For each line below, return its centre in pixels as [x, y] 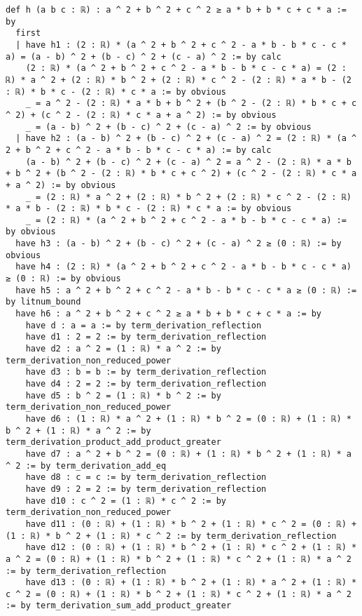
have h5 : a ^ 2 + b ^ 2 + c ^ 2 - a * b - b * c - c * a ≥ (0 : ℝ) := [186, 290]
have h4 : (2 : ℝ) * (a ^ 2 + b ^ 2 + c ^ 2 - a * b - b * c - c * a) [183, 267]
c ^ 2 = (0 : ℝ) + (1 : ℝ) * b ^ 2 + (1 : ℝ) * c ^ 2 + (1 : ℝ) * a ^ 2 [179, 594]
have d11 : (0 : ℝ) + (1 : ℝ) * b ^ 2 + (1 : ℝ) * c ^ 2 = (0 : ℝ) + [191, 524]
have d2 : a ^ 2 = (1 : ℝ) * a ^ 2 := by [123, 349]
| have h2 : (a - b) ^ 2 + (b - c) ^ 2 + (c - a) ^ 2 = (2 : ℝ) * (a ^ [186, 139]
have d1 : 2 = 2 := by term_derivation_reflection [146, 337]
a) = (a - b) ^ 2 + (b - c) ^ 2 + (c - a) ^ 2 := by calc [144, 56]
